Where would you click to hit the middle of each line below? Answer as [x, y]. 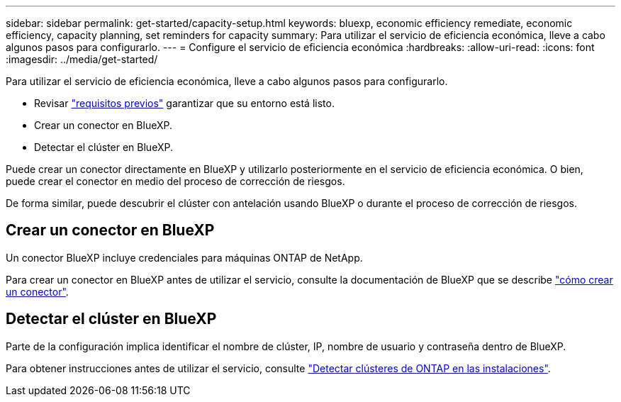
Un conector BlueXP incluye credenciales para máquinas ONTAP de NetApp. [184, 257]
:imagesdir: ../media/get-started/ [82, 59]
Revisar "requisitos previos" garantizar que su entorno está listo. [184, 103]
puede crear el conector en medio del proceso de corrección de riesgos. [175, 181]
